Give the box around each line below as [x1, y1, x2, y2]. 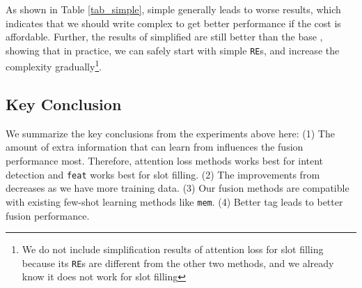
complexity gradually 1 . [6, 57, 102, 74]
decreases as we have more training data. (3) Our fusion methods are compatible [6, 181, 349, 195]
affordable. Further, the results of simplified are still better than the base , [6, 29, 323, 44]
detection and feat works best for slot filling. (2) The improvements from [6, 167, 320, 181]
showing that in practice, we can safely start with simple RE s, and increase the [6, 43, 340, 57]
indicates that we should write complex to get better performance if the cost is [6, 15, 341, 30]
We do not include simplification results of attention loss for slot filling [22, 242, 324, 257]
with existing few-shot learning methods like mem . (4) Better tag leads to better [6, 194, 343, 209]
